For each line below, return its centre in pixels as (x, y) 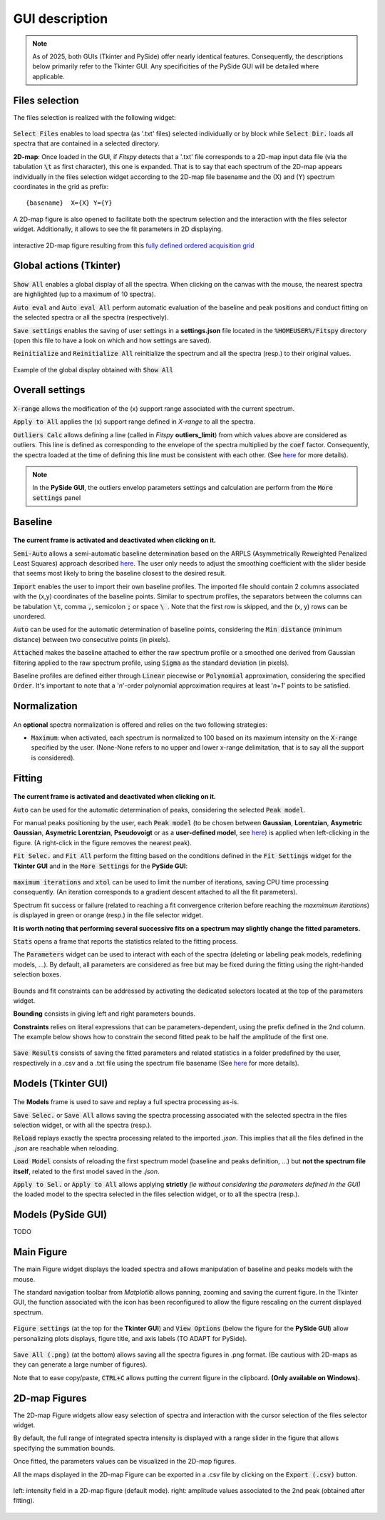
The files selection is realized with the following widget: (94, 117)
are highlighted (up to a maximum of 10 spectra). (84, 294)
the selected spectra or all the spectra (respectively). (91, 317)
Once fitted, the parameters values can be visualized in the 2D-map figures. (125, 1462)
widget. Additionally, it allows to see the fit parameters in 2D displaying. (118, 229)
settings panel (57, 498)
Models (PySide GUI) (60, 1215)
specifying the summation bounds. (64, 1448)
